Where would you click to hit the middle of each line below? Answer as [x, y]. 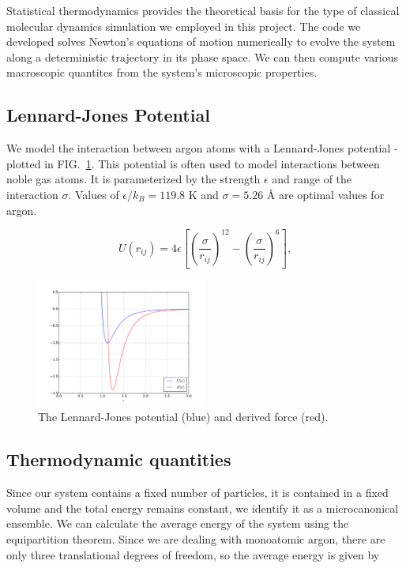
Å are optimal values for [325, 194]
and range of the [312, 179]
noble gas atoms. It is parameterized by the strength [133, 179]
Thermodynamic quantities [119, 459]
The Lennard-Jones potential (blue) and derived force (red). [183, 417]
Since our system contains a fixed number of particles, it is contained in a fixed [197, 493]
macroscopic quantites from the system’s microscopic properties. [162, 72]
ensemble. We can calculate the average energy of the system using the [178, 523]
